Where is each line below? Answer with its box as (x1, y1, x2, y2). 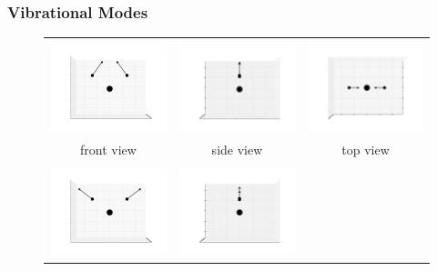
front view (80, 140, 137, 159)
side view (211, 140, 263, 159)
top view (341, 140, 390, 159)
